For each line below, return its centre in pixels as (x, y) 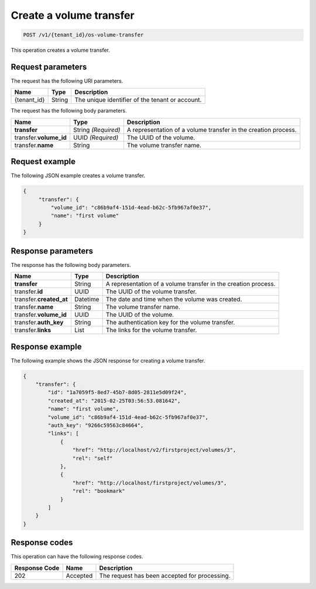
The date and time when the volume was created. (174, 299)
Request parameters (49, 67)
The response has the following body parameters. (71, 265)
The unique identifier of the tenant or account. (138, 100)
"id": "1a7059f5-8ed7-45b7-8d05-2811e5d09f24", (117, 392)
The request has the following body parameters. (69, 111)
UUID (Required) (96, 137)
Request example (43, 162)
